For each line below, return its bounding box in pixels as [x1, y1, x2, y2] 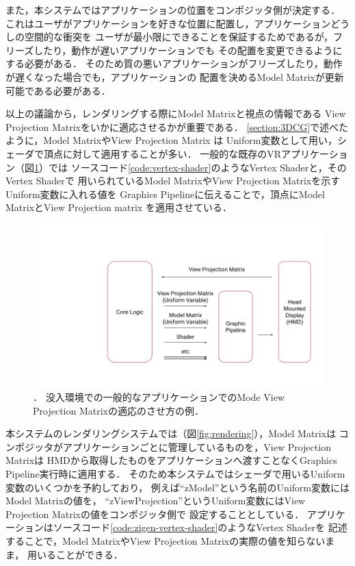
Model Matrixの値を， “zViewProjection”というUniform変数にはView [5, 493, 306, 508]
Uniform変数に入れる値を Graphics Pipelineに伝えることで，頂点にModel [5, 186, 325, 201]
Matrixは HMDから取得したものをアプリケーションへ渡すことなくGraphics [5, 453, 337, 467]
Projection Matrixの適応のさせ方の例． [33, 403, 204, 417]
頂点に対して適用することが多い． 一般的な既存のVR [43, 146, 282, 160]
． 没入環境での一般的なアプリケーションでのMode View [33, 390, 285, 404]
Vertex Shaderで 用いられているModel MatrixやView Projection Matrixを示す [5, 173, 341, 188]
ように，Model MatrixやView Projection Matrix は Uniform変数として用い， [5, 133, 337, 147]
